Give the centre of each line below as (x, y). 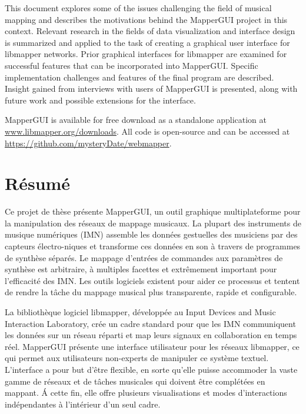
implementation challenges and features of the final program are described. (139, 77)
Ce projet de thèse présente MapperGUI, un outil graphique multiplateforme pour (153, 211)
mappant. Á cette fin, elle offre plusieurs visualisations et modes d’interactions (146, 393)
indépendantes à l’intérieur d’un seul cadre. (83, 404)
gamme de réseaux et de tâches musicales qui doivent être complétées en (135, 381)
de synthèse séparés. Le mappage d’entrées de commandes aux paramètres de (144, 257)
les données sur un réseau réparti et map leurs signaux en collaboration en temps (151, 335)
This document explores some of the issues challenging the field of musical (138, 8)
